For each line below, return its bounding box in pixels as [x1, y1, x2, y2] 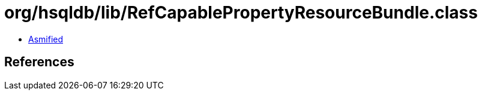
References [4, 54, 74, 70]
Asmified [28, 33, 64, 44]
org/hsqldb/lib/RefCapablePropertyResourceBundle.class [4, 2, 478, 23]
